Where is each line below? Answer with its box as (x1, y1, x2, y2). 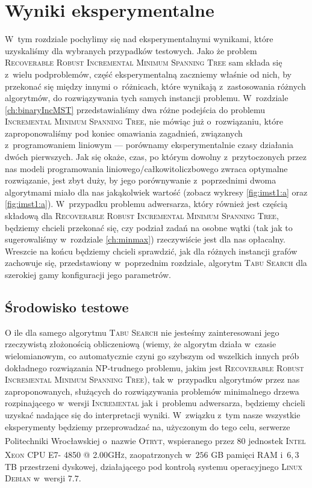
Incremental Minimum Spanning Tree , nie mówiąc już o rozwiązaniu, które (5, 115, 283, 128)
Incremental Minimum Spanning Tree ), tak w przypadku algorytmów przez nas (5, 373, 300, 386)
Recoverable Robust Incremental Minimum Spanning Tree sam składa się (5, 56, 282, 69)
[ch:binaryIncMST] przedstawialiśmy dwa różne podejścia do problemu (5, 103, 266, 116)
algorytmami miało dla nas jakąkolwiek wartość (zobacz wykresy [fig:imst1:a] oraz (5, 185, 308, 198)
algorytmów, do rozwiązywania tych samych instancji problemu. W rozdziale (5, 91, 289, 104)
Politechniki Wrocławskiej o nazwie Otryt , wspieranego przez (5, 434, 234, 446)
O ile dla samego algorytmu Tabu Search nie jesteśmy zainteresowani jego (5, 326, 279, 338)
